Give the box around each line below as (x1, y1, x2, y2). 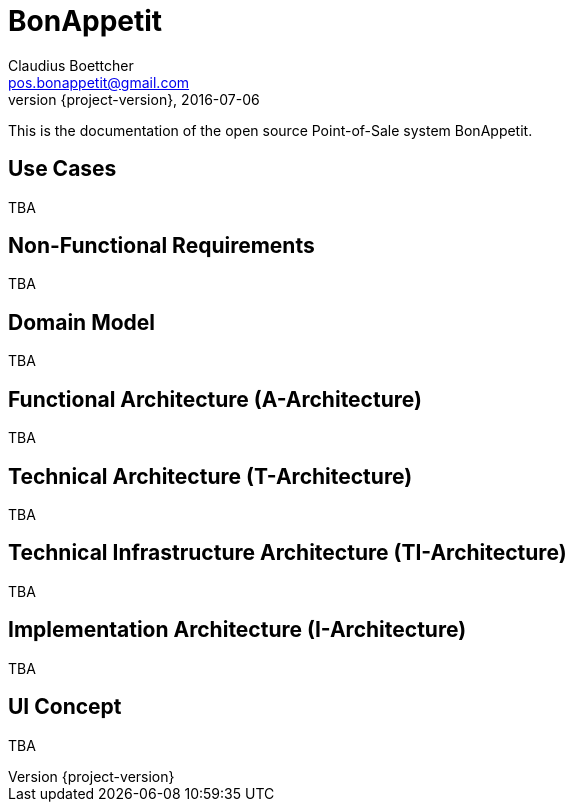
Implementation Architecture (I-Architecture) (8, 617, 467, 643)
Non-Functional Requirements (8, 233, 315, 259)
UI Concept (8, 694, 122, 720)
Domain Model (8, 309, 156, 335)
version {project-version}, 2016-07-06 (8, 90, 260, 108)
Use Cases (8, 156, 117, 182)
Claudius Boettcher (8, 56, 134, 74)
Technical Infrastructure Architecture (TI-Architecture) (8, 540, 567, 566)
